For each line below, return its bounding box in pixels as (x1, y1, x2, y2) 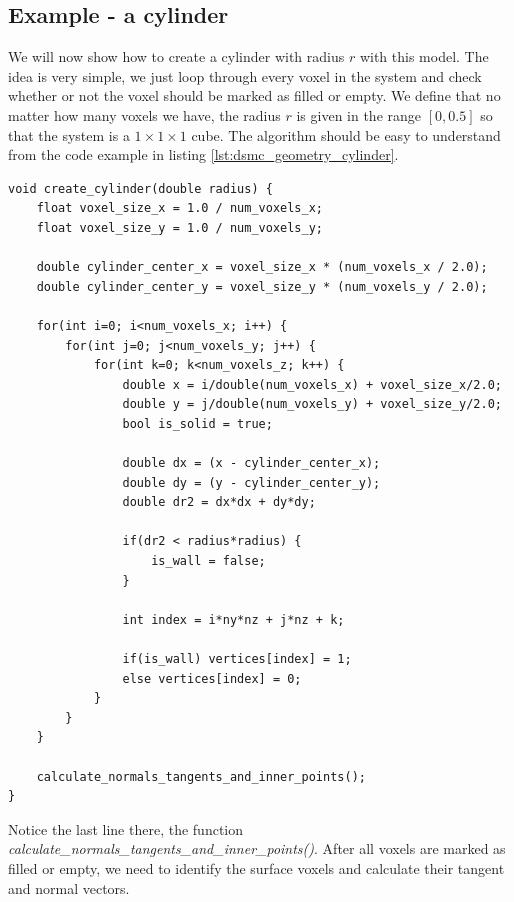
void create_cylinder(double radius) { (8, 181, 273, 196)
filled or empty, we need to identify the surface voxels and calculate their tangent (8, 857, 505, 878)
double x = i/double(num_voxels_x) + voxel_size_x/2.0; (122, 377, 502, 392)
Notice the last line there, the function (8, 818, 244, 839)
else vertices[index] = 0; (122, 671, 302, 686)
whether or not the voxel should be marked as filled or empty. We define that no (8, 85, 501, 106)
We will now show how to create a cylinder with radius (8, 46, 345, 67)
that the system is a (8, 124, 130, 145)
